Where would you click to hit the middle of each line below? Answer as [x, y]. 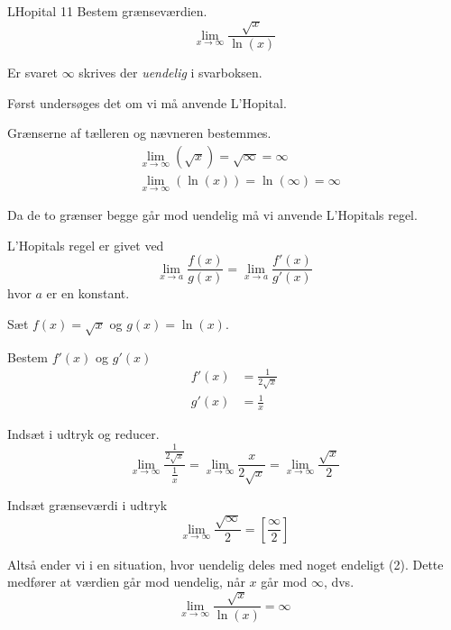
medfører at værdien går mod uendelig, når [126, 582]
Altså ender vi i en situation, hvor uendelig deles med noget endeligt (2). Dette [225, 564]
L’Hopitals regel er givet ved [86, 245]
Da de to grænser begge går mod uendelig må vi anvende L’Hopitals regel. [212, 215]
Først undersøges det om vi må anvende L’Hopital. [147, 102]
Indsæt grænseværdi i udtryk [87, 505]
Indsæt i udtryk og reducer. [83, 434]
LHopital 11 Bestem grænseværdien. [107, 11]
